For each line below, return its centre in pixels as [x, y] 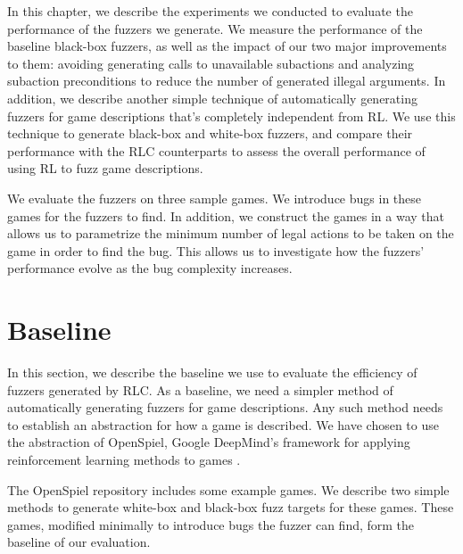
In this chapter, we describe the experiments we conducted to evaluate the [210, 11]
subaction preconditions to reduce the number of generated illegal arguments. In [227, 81]
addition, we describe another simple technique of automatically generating [212, 98]
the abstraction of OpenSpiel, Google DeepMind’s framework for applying [209, 442]
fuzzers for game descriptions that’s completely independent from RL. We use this [231, 116]
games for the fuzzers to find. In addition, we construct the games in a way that [226, 215]
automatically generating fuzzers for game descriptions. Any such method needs [225, 407]
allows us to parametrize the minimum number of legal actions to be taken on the [231, 233]
